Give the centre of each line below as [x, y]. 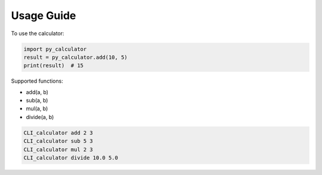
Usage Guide [44, 15]
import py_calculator [55, 49]
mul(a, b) [37, 109]
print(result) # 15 [53, 66]
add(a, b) [37, 92]
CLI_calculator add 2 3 [58, 133]
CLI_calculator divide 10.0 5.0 [71, 158]
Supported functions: [37, 81]
